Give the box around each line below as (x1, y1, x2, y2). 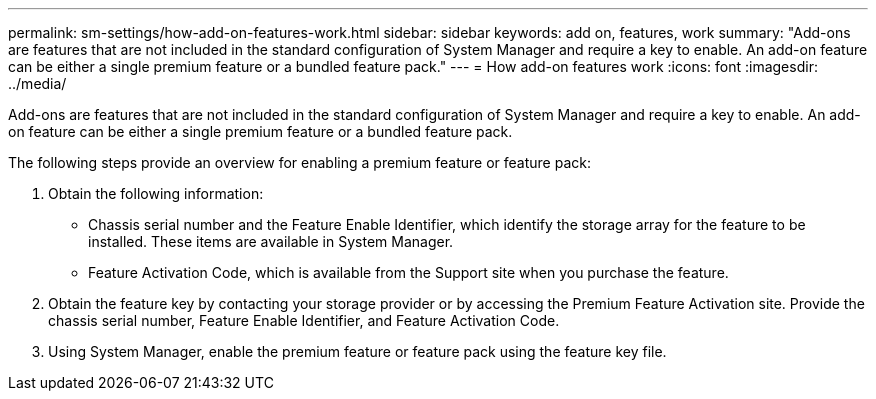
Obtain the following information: (48, 185, 264, 202)
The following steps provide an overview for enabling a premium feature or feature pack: (8, 154, 591, 171)
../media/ (8, 75, 67, 92)
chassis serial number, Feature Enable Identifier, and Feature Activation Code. (48, 312, 560, 329)
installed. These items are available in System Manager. (88, 233, 454, 250)
